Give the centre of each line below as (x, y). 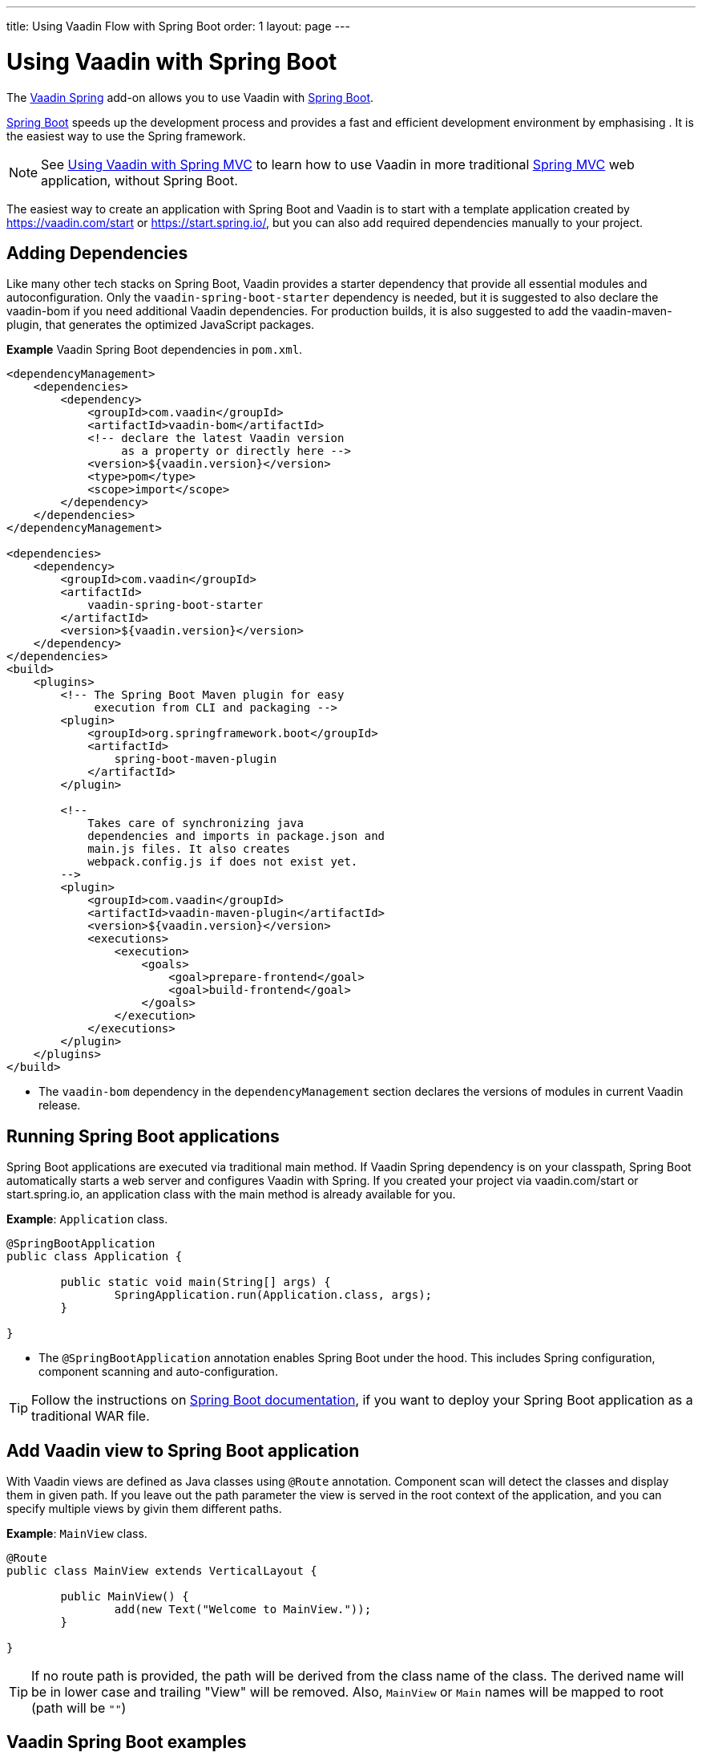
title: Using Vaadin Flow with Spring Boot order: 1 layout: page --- (178, 26)
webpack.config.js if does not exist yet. (223, 862)
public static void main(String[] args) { (196, 1282)
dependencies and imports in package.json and (236, 836)
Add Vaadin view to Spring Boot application (183, 1450)
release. (60, 1105)
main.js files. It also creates (189, 849)
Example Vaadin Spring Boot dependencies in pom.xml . (155, 350)
